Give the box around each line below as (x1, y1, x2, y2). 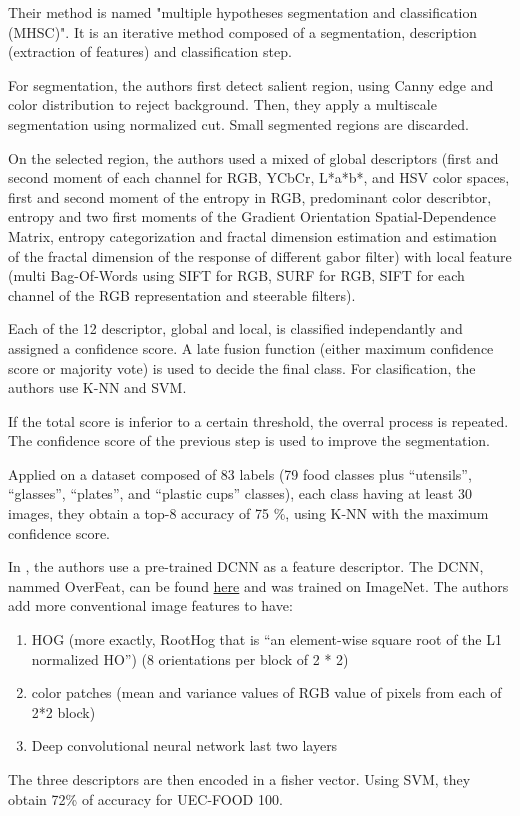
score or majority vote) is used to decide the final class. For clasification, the (8, 357, 476, 378)
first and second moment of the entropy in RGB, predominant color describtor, (8, 186, 492, 207)
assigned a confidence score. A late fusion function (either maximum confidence (8, 337, 494, 358)
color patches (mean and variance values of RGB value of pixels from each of (31, 682, 502, 703)
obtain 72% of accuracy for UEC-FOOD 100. (8, 788, 283, 809)
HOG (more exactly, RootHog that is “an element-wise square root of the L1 (31, 629, 502, 650)
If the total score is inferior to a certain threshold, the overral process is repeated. (8, 410, 509, 431)
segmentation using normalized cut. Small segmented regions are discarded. (8, 113, 469, 134)
